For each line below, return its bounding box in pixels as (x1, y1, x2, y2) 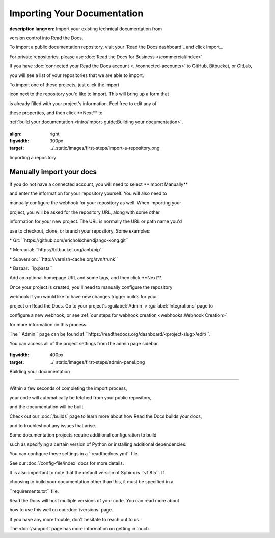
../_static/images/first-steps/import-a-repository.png (49, 145, 160, 151)
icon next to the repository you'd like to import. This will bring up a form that (9, 91, 169, 97)
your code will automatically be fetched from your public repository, (9, 394, 152, 400)
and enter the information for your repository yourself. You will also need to (9, 190, 168, 196)
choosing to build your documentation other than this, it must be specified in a (9, 479, 174, 485)
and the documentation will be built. (9, 403, 85, 410)
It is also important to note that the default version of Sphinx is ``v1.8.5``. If (9, 469, 165, 475)
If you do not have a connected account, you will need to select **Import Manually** (9, 181, 188, 187)
